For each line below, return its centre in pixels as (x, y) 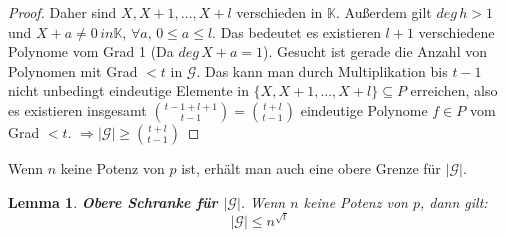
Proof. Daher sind (62, 12)
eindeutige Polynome (364, 109)
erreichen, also (454, 90)
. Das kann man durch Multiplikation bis (322, 70)
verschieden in (279, 12)
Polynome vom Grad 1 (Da (91, 51)
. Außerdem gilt (384, 12)
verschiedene (456, 31)
